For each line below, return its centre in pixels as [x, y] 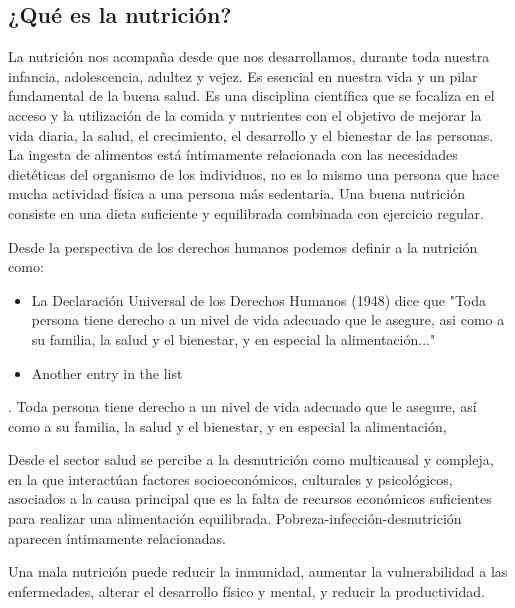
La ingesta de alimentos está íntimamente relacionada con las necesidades [233, 154]
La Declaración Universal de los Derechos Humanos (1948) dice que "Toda [258, 299]
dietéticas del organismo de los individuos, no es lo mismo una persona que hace [253, 173]
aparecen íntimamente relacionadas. [117, 537]
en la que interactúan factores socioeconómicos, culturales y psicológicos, [230, 478]
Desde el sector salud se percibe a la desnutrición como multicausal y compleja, [251, 459]
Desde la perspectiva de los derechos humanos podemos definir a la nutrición [243, 246]
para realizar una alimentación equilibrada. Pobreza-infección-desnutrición [235, 518]
